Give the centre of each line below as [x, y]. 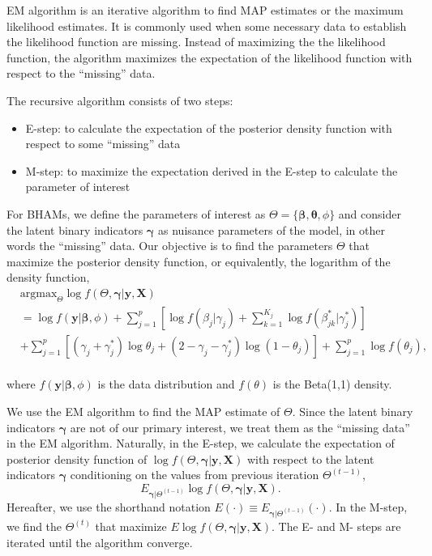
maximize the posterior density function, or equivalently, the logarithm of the [199, 261]
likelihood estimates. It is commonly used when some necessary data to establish [207, 25]
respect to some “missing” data [103, 144]
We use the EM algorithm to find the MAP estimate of [143, 411]
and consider [370, 213]
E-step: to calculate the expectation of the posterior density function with [209, 127]
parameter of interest [78, 187]
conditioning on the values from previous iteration [195, 475]
